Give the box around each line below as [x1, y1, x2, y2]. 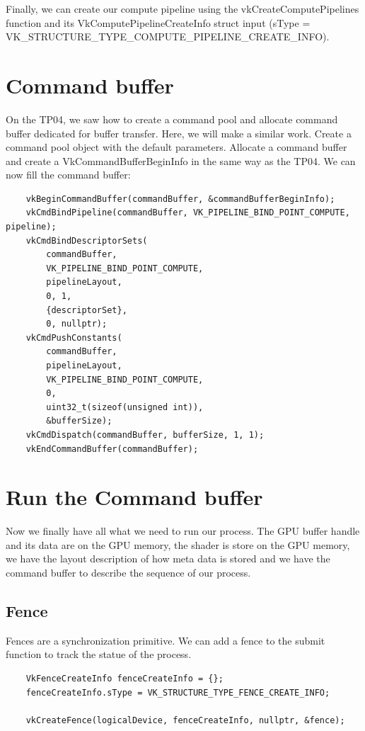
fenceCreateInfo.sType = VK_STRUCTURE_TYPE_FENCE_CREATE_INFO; [25, 687, 330, 698]
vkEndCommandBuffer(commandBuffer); [25, 443, 199, 454]
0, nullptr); [46, 319, 108, 329]
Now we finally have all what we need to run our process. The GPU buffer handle [6, 523, 360, 538]
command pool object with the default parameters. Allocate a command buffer [6, 140, 347, 154]
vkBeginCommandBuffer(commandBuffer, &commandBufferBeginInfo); [25, 193, 335, 204]
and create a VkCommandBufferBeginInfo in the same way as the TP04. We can [6, 153, 356, 168]
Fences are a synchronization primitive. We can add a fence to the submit [6, 633, 325, 647]
